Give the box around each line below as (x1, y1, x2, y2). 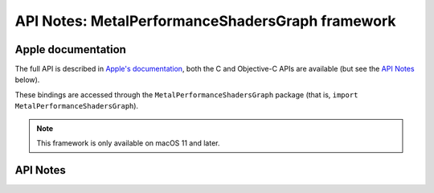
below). (14, 75, 40, 84)
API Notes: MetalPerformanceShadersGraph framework (14, 12, 397, 30)
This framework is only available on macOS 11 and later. (36, 138, 220, 148)
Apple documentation (14, 43, 126, 56)
